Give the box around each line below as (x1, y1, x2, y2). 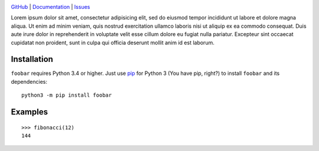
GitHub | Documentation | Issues (11, 4, 90, 10)
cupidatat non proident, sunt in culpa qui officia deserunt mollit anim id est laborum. (11, 39, 215, 46)
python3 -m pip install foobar (21, 92, 112, 99)
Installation (11, 54, 53, 64)
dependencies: (11, 78, 47, 85)
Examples (11, 107, 48, 117)
